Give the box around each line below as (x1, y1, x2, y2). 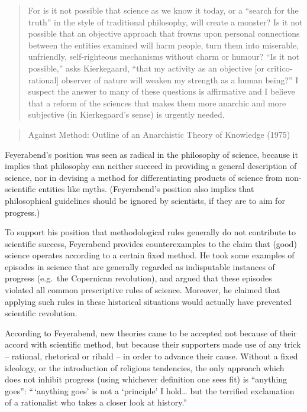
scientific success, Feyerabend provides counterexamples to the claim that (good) (5, 237, 297, 249)
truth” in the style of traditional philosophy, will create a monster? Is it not (28, 15, 303, 28)
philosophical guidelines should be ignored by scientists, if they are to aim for (5, 194, 285, 206)
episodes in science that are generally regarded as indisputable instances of (5, 260, 275, 272)
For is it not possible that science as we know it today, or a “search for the (28, 4, 299, 16)
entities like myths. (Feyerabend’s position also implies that (38, 183, 254, 195)
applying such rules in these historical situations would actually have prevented (5, 295, 292, 307)
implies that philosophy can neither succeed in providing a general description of (5, 160, 297, 172)
